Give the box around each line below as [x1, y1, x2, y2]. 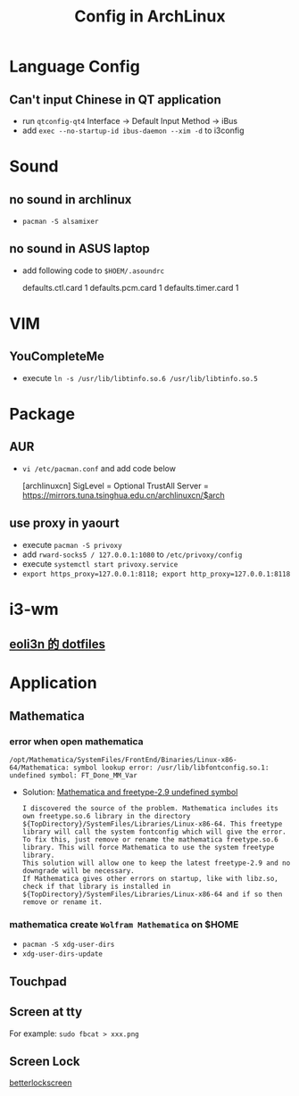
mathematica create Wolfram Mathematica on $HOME [9, 918, 239, 930]
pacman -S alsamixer [21, 217, 99, 226]
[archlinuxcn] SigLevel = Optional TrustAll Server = [21, 480, 210, 491]
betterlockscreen [9, 1077, 72, 1088]
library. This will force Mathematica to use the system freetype [21, 843, 275, 852]
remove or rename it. [21, 898, 103, 907]
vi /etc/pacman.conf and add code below [21, 462, 177, 474]
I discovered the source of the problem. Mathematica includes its [21, 804, 278, 813]
